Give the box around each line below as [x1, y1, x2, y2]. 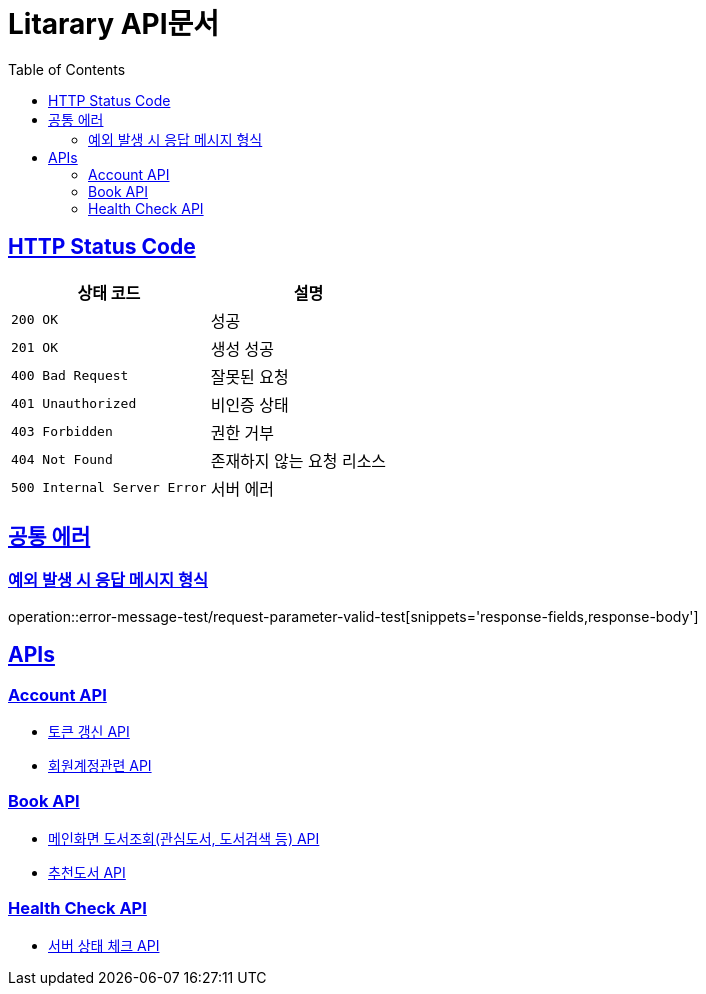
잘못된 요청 [210, 366, 289, 387]
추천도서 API [48, 863, 126, 881]
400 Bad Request [11, 368, 129, 384]
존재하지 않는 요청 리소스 [210, 450, 387, 471]
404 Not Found [11, 452, 113, 468]
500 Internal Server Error [11, 480, 207, 496]
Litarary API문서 [8, 7, 220, 41]
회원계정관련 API [48, 757, 152, 775]
